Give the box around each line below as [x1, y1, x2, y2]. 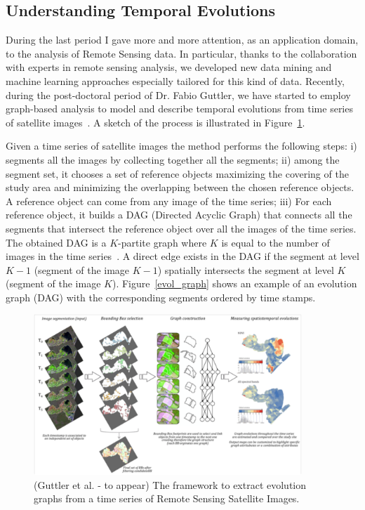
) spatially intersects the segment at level [157, 262, 334, 277]
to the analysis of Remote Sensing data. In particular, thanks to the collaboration [6, 46, 357, 60]
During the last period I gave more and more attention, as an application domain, [6, 32, 359, 47]
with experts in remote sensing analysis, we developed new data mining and [6, 60, 332, 74]
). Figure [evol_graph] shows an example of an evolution [112, 276, 357, 291]
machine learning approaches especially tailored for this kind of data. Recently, [6, 73, 345, 88]
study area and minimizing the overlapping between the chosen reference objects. [6, 180, 354, 195]
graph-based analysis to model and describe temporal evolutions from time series [6, 101, 353, 116]
